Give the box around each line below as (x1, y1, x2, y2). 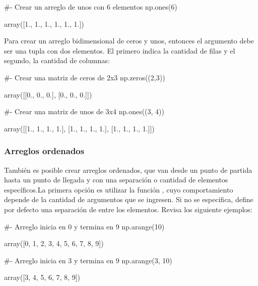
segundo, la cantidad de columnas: (4, 55, 110, 66)
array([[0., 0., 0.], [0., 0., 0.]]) (4, 89, 92, 100)
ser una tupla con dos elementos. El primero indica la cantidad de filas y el (4, 45, 235, 56)
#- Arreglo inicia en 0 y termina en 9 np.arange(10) (4, 221, 165, 231)
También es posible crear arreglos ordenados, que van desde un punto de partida (4, 164, 252, 175)
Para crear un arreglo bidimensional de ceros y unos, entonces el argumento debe (4, 35, 254, 46)
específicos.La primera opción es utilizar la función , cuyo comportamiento (4, 184, 233, 195)
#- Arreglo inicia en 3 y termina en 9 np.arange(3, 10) (4, 255, 172, 265)
